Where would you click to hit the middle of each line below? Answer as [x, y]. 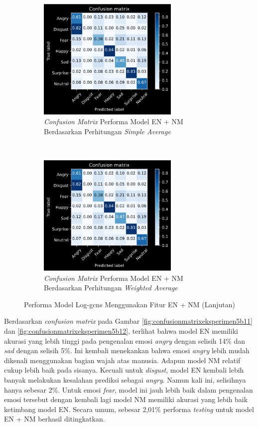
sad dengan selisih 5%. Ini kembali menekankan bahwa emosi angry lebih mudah [127, 350]
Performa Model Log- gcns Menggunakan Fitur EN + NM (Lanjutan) [129, 304]
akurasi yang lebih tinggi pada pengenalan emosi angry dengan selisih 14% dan [125, 340]
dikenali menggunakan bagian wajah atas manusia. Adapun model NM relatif [122, 360]
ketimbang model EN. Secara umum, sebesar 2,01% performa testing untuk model [129, 409]
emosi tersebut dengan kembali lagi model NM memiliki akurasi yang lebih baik [126, 399]
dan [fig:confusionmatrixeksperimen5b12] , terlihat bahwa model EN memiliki [121, 330]
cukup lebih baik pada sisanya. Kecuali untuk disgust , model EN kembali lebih [124, 370]
